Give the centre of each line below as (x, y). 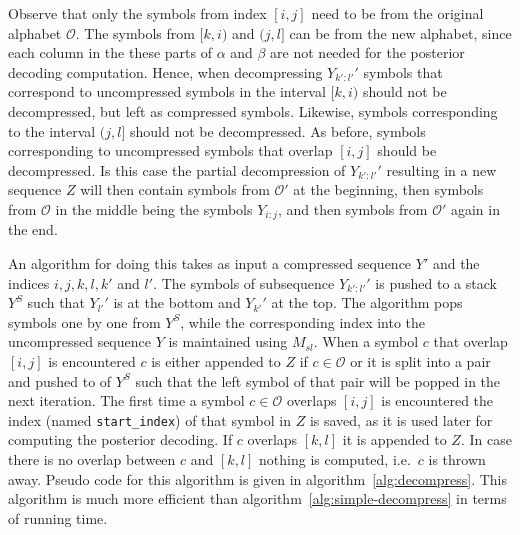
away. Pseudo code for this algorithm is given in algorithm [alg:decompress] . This (257, 478)
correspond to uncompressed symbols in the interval (167, 91)
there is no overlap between (92, 458)
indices (29, 282)
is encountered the (437, 400)
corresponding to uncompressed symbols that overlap (170, 150)
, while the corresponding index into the (303, 321)
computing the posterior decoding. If (120, 439)
